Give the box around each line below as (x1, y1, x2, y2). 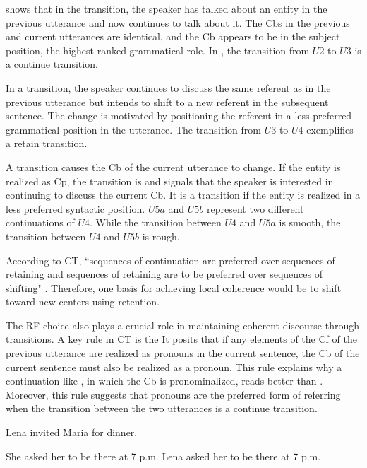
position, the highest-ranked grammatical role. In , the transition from (6, 42, 310, 57)
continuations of (6, 215, 75, 230)
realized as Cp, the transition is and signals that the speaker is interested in (6, 173, 334, 188)
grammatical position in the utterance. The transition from (6, 122, 261, 136)
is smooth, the (279, 215, 341, 230)
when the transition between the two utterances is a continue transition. (6, 401, 318, 416)
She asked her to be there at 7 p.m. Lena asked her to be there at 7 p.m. (6, 448, 321, 463)
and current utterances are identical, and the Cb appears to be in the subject (6, 29, 340, 44)
